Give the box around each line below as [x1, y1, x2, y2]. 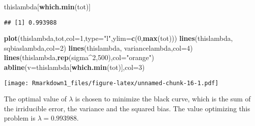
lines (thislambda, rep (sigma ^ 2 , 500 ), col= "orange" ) [4, 52, 154, 63]
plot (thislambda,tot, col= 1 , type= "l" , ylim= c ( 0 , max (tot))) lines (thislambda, [4, 33, 233, 43]
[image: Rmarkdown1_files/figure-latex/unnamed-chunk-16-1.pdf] [4, 79, 219, 87]
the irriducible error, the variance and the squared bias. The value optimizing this [4, 103, 251, 113]
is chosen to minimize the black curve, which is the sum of [75, 94, 251, 104]
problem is [4, 113, 35, 123]
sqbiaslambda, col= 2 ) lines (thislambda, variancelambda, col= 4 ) [4, 42, 193, 53]
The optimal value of [4, 94, 67, 104]
